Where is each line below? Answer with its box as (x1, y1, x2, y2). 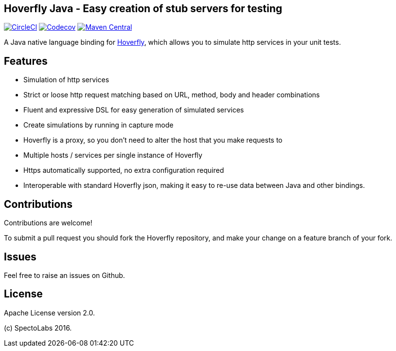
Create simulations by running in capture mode (23, 121, 174, 129)
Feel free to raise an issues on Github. (4, 271, 125, 279)
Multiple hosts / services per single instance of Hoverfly (23, 151, 202, 160)
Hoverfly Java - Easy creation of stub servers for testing (4, 2, 283, 15)
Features (4, 55, 48, 67)
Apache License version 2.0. (4, 308, 95, 317)
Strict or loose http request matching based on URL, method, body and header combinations (23, 91, 320, 99)
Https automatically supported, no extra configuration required (23, 166, 224, 175)
